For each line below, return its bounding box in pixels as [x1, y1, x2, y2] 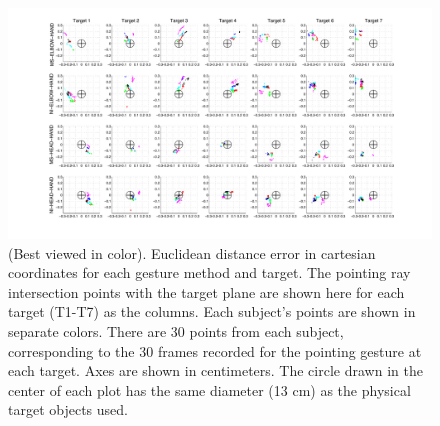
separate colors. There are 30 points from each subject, [8, 321, 344, 342]
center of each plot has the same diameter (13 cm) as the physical [8, 379, 411, 400]
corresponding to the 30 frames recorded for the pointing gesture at [8, 340, 422, 361]
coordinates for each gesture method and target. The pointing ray [8, 262, 411, 283]
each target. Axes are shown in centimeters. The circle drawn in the [8, 360, 423, 381]
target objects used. [8, 399, 128, 420]
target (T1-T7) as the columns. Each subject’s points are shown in [8, 301, 416, 322]
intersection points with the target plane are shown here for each [8, 281, 405, 302]
